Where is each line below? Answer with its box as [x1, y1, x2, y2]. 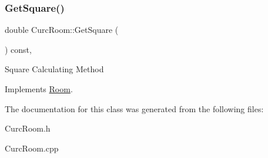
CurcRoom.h [5, 122, 51, 135]
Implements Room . [5, 83, 73, 95]
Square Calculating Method [5, 63, 104, 75]
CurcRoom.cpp [5, 142, 59, 154]
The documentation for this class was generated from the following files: [5, 102, 264, 115]
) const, [5, 43, 32, 55]
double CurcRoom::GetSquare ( [5, 23, 119, 36]
